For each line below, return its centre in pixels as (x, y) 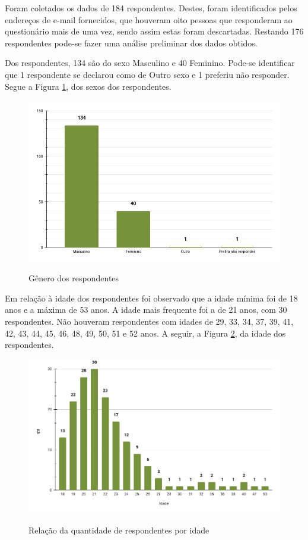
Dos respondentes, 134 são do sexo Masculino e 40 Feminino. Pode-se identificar (150, 63)
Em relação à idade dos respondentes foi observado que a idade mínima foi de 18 (151, 298)
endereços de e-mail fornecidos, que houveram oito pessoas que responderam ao (149, 19)
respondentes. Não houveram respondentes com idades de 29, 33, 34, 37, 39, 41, (149, 321)
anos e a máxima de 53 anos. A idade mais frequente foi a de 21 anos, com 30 (146, 310)
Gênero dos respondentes (74, 278)
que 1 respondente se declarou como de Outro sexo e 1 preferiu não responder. (147, 74)
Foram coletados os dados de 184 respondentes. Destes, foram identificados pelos (151, 8)
